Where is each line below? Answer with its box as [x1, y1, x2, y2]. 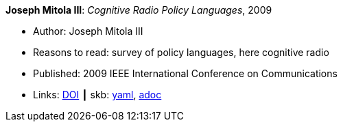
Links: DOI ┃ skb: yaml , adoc [33, 89, 162, 100]
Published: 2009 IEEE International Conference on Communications [33, 68, 338, 79]
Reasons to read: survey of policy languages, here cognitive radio [33, 46, 329, 58]
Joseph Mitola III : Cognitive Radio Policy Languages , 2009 [5, 4, 272, 16]
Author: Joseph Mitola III [33, 25, 143, 37]
